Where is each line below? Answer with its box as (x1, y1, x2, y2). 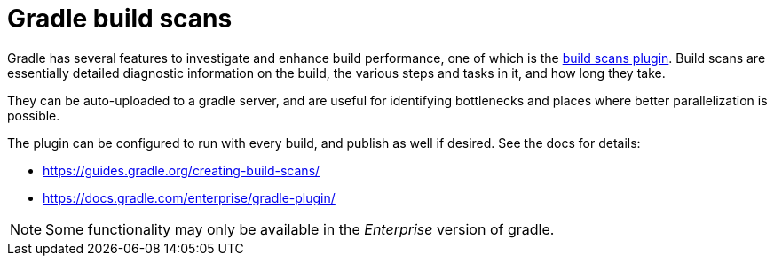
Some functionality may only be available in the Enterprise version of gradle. (45, 220, 555, 238)
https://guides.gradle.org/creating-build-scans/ (43, 162, 320, 178)
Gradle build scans (7, 4, 233, 34)
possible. (7, 107, 60, 123)
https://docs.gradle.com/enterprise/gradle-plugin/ (43, 190, 336, 205)
